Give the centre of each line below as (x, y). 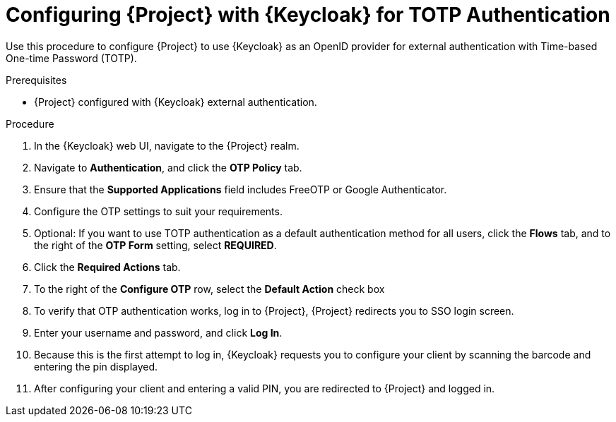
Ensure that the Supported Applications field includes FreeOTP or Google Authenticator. (241, 189)
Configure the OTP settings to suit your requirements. (158, 211)
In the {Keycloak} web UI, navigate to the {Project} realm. (167, 145)
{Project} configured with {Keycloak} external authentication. (176, 102)
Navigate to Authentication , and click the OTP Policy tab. (168, 167)
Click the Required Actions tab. (107, 267)
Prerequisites (36, 80)
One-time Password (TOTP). (71, 58)
